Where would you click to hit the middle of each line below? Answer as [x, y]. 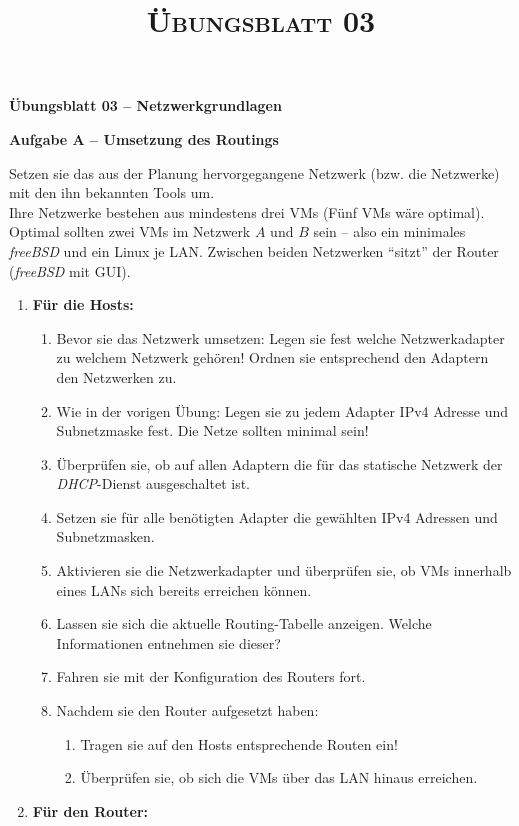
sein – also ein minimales [389, 231]
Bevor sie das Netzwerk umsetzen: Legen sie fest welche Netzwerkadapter [280, 337]
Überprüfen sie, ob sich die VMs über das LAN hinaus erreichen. [279, 777]
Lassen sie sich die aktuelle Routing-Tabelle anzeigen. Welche [244, 623]
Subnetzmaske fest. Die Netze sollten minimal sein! [212, 430]
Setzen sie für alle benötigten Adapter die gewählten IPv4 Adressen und [277, 516]
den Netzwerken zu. [116, 376]
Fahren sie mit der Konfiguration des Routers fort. [211, 676]
